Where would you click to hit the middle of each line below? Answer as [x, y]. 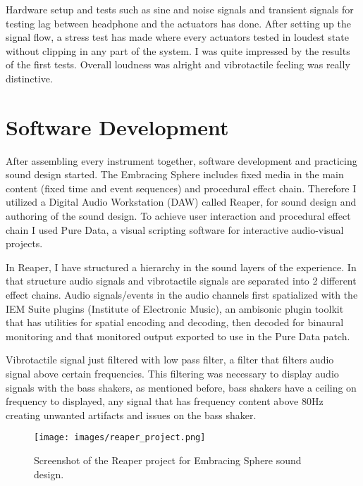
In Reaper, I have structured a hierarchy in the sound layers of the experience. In [181, 267]
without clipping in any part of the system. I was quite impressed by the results [178, 50]
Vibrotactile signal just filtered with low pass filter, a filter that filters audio [170, 360]
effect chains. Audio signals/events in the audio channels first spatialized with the [182, 295]
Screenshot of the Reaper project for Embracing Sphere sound [168, 460]
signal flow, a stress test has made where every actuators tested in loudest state [177, 37]
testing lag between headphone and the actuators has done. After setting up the [178, 23]
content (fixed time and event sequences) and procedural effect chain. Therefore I [181, 188]
